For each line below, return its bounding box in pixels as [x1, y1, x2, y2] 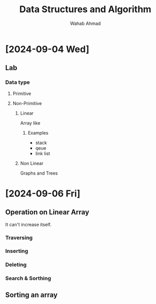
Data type [5, 79, 30, 86]
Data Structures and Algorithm [19, 4, 151, 15]
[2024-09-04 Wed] [5, 43, 89, 55]
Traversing [5, 234, 33, 241]
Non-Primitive [12, 100, 42, 106]
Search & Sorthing [5, 275, 51, 282]
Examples [27, 129, 49, 136]
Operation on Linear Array [5, 208, 89, 217]
